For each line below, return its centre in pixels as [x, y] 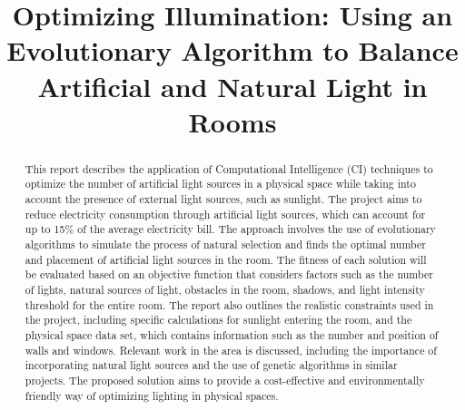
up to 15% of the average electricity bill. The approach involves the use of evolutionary [230, 229]
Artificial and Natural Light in [232, 86]
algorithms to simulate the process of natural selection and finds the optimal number [225, 244]
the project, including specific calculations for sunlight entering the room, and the [218, 320]
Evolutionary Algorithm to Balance [232, 50]
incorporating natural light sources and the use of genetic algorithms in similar [211, 365]
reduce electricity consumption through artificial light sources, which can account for [225, 214]
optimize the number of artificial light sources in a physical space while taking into [220, 184]
